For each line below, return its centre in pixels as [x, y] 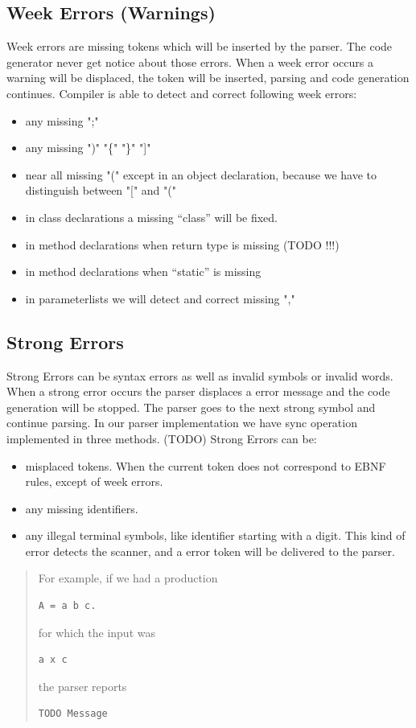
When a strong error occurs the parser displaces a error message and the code [198, 391]
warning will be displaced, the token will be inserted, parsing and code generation [208, 78]
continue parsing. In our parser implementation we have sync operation [182, 423]
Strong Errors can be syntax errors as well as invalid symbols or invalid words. [200, 375]
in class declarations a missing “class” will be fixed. [152, 217]
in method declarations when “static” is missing [143, 271]
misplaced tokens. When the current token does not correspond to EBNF [206, 465]
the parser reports [82, 686]
